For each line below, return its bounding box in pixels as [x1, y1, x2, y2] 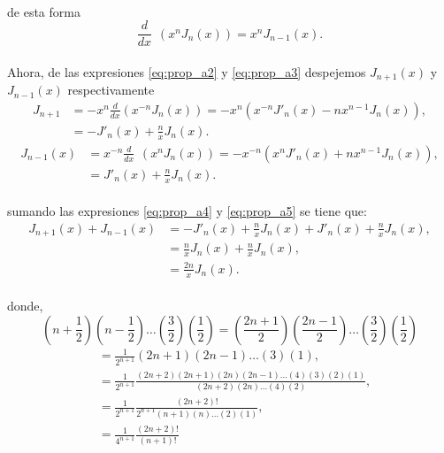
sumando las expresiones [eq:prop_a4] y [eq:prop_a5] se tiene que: [7, 202, 367, 220]
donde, [7, 296, 43, 315]
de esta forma [7, 2, 80, 20]
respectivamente [67, 81, 155, 99]
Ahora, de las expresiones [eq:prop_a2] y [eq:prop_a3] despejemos [7, 62, 366, 81]
